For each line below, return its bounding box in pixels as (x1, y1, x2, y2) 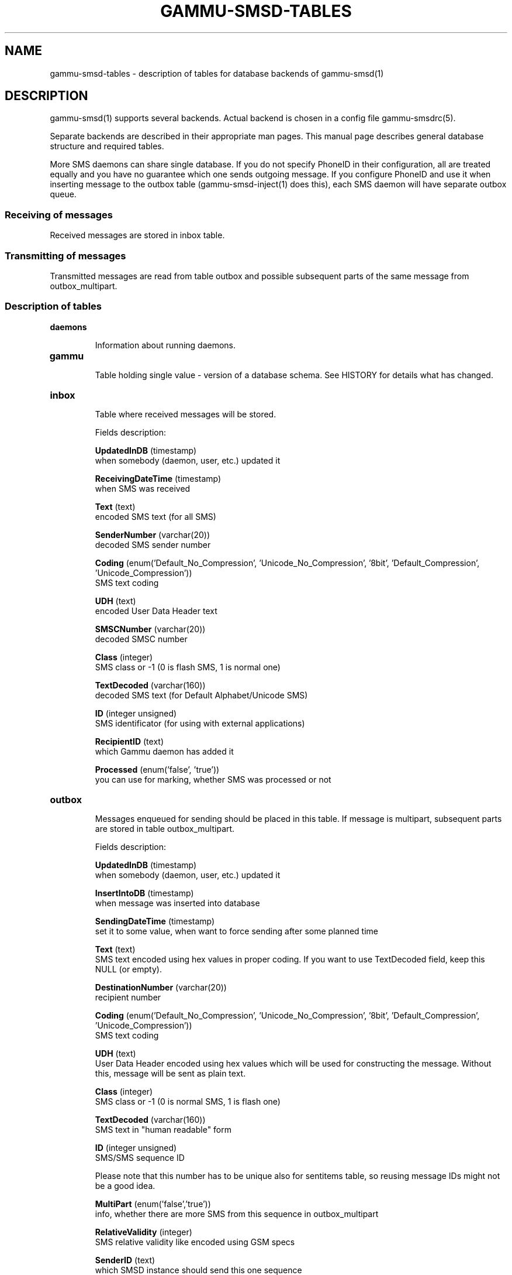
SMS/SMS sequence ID (95, 1152, 185, 1163)
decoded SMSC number (95, 633, 188, 644)
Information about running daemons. (95, 340, 236, 350)
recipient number (95, 992, 161, 1002)
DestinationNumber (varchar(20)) (95, 982, 227, 992)
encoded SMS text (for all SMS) (95, 511, 216, 522)
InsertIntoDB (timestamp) (95, 887, 194, 898)
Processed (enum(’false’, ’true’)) (95, 764, 220, 774)
